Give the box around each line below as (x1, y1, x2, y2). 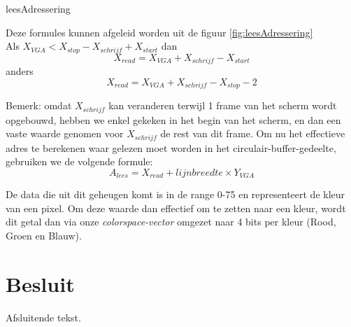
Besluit (6, 269, 75, 298)
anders (6, 64, 34, 78)
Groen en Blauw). (6, 228, 82, 243)
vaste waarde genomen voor (6, 126, 124, 141)
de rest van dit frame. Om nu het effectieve (160, 126, 345, 141)
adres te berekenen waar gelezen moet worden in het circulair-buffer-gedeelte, (6, 140, 336, 155)
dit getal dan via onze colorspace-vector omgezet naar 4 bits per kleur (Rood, (6, 214, 336, 229)
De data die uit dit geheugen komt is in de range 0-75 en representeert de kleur (6, 187, 345, 202)
